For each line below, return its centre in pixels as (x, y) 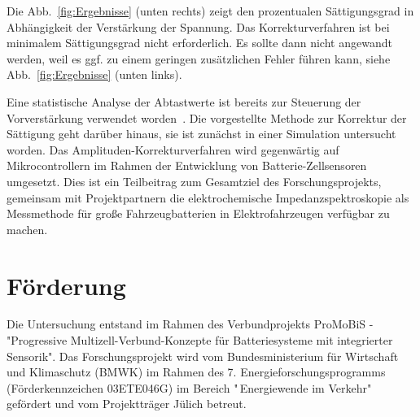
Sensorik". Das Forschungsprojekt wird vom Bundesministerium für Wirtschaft (203, 356)
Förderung (66, 285)
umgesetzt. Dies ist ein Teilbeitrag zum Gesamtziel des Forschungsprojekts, (194, 181)
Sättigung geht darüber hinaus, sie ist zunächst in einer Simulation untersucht (201, 134)
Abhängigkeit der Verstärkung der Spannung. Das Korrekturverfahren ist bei (198, 26)
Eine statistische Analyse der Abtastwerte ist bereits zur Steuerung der (184, 101)
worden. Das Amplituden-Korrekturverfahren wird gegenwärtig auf (173, 149)
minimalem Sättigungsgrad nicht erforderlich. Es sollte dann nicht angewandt (199, 43)
